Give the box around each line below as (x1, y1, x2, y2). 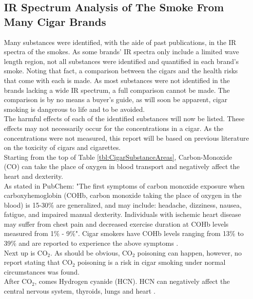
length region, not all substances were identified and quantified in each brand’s (4, 56, 239, 66)
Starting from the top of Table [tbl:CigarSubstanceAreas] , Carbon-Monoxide (4, 151, 232, 162)
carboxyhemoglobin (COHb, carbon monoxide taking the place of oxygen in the (4, 190, 242, 200)
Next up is (4, 247, 35, 257)
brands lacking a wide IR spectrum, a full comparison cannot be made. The (4, 85, 230, 95)
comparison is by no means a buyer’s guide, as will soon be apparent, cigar (4, 94, 228, 105)
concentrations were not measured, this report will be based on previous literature (4, 132, 249, 143)
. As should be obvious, (50, 247, 120, 257)
